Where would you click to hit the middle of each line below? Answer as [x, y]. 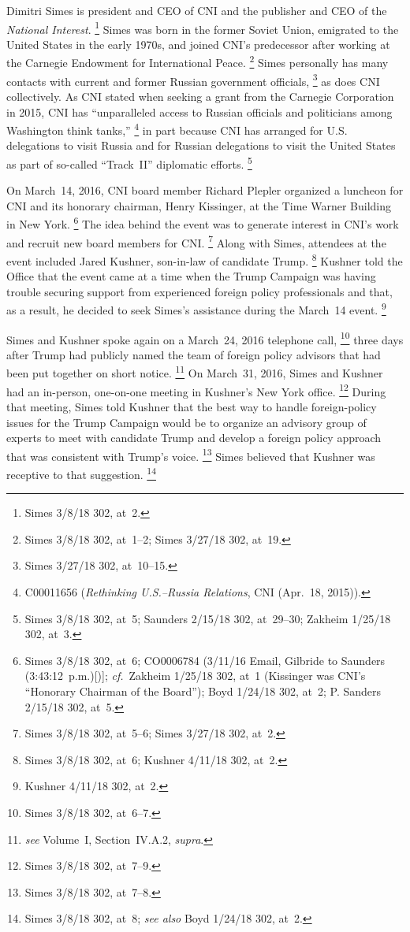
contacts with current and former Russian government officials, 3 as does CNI [193, 80]
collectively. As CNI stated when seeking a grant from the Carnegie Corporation [200, 96]
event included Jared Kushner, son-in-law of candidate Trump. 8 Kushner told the [205, 259]
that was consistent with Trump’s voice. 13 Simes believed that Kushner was [191, 455]
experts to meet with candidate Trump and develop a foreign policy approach [194, 438]
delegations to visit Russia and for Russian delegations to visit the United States [201, 145]
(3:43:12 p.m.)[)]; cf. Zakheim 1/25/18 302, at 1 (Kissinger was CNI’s [195, 676]
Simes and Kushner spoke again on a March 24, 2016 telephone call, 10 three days [205, 338]
